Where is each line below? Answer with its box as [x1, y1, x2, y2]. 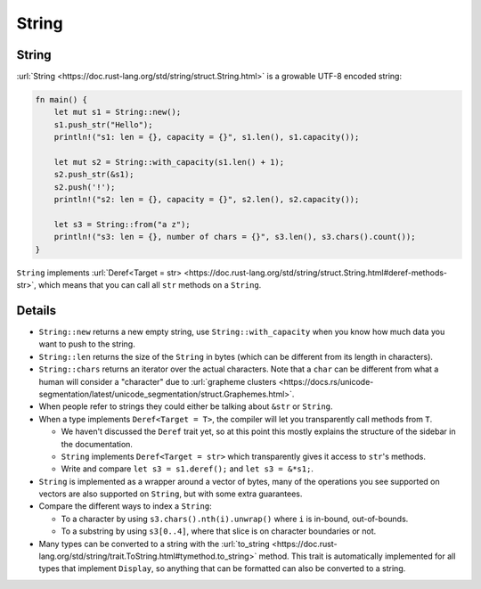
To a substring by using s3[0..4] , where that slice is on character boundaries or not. [61, 526, 377, 536]
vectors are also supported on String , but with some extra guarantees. [38, 488, 303, 499]
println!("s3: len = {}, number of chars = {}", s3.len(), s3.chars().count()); [53, 232, 416, 242]
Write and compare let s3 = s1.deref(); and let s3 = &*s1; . [61, 463, 314, 474]
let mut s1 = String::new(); [53, 107, 182, 118]
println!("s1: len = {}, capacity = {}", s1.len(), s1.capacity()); [53, 132, 360, 143]
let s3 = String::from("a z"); [53, 219, 191, 229]
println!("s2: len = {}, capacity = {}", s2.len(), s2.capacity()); [53, 194, 360, 205]
